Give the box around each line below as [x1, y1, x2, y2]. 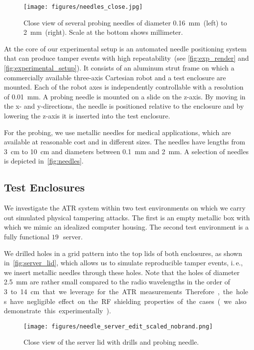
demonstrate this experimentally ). [4, 305, 111, 316]
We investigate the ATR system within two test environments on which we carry [4, 203, 246, 213]
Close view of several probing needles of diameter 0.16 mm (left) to [23, 17, 227, 27]
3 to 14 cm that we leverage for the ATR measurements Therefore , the [4, 286, 233, 296]
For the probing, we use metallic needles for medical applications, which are [4, 127, 231, 137]
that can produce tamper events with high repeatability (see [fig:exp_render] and [4, 53, 249, 63]
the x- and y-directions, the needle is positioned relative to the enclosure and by [4, 101, 244, 111]
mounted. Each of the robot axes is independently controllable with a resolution [4, 82, 244, 92]
